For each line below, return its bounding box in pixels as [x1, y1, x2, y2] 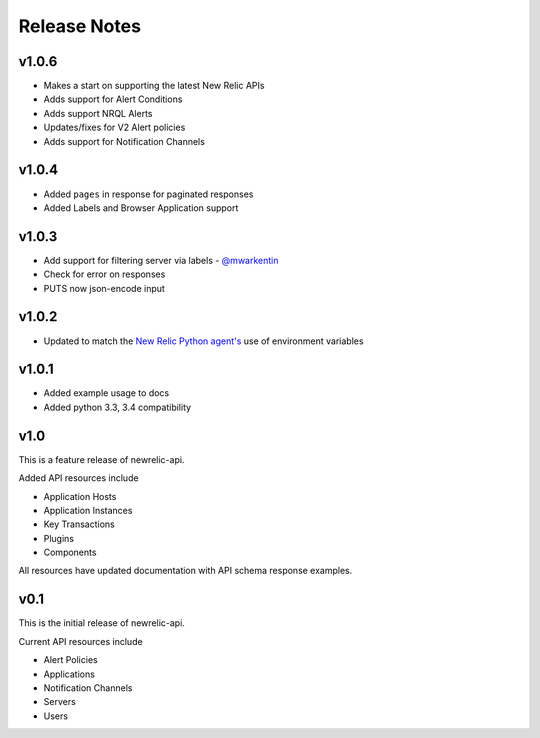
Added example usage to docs [43, 387, 170, 399]
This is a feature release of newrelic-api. [18, 453, 185, 465]
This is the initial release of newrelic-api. [18, 617, 185, 629]
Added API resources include [18, 472, 139, 484]
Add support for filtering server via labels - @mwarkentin [43, 254, 279, 266]
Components [43, 546, 97, 559]
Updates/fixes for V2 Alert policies [43, 121, 186, 134]
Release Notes [18, 15, 142, 37]
